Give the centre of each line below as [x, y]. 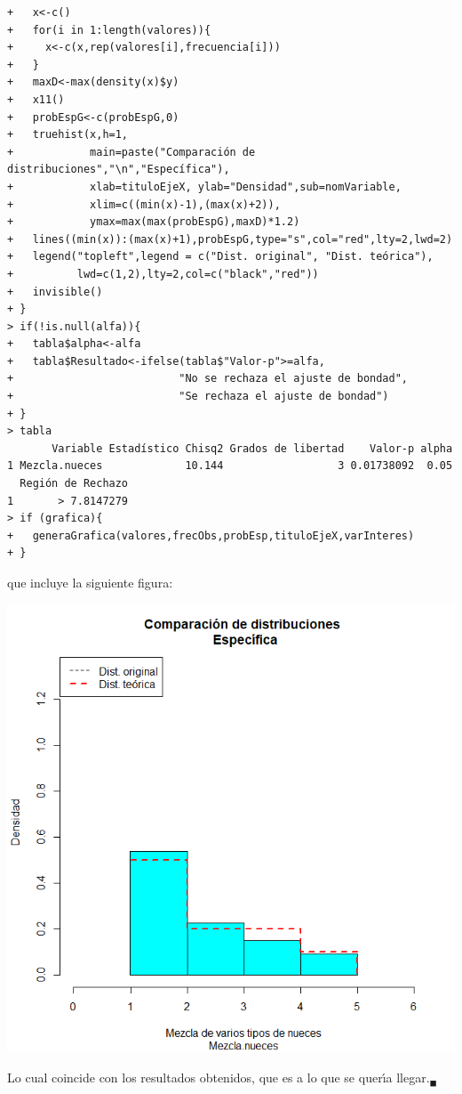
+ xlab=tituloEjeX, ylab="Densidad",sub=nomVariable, [204, 186]
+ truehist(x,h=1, [68, 135]
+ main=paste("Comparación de [131, 152]
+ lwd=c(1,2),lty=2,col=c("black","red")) [163, 274]
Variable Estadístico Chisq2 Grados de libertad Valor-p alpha [252, 448]
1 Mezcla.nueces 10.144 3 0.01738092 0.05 [230, 466]
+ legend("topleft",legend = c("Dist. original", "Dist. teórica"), [220, 257]
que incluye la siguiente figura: [90, 582]
